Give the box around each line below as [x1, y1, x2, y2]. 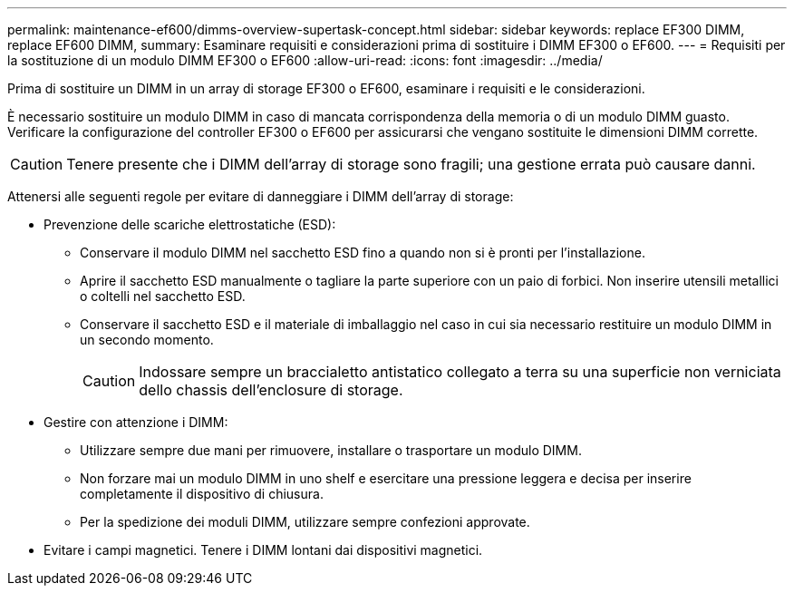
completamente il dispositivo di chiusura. [80, 486, 324, 501]
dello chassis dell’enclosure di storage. [139, 381, 403, 399]
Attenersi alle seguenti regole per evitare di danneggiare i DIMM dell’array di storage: [7, 189, 514, 204]
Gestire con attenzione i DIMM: [44, 414, 228, 430]
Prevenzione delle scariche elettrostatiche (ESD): [44, 217, 336, 232]
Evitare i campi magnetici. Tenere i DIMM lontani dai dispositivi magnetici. [44, 542, 483, 558]
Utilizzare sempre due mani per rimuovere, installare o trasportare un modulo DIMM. [80, 442, 582, 458]
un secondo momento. [80, 332, 214, 347]
